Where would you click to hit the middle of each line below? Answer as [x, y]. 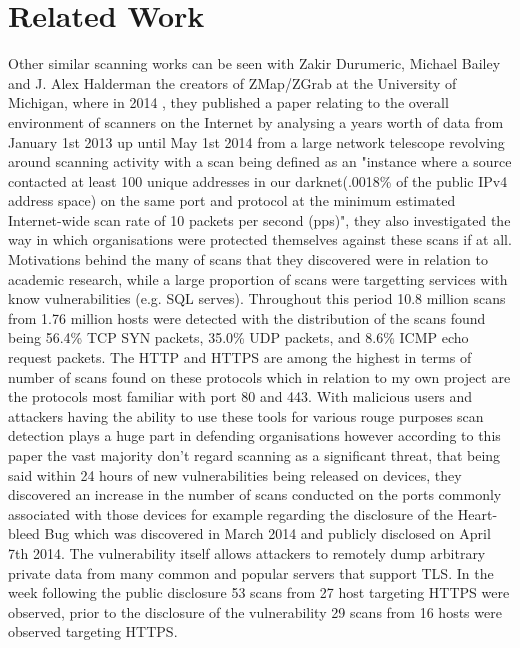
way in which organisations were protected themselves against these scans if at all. [260, 239]
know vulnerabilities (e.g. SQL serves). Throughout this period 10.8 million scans [257, 298]
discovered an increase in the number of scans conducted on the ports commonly [255, 494]
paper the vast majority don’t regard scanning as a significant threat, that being [254, 455]
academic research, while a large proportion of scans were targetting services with [258, 278]
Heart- [477, 513]
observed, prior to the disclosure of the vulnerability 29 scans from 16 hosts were [255, 611]
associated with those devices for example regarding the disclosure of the [231, 513]
